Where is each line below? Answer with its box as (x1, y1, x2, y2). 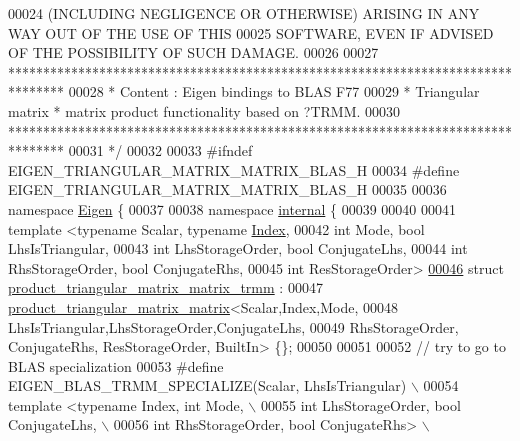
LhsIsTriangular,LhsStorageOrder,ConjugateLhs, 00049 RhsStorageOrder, (8, 316, 459, 337)
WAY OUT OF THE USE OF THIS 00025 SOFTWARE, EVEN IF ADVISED (8, 22, 494, 43)
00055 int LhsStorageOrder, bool (260, 394, 461, 415)
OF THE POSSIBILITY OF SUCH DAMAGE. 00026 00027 (8, 42, 379, 63)
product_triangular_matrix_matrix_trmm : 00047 (8, 277, 323, 298)
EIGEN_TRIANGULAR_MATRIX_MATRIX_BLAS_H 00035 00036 (8, 179, 447, 200)
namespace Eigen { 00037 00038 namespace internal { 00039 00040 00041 (8, 198, 456, 219)
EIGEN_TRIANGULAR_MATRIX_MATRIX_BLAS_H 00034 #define (8, 159, 460, 180)
